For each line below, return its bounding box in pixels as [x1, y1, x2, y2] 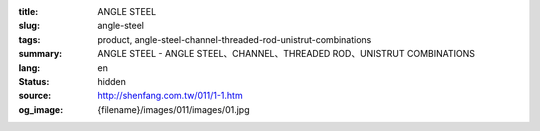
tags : [18, 33, 41, 45]
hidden [97, 75, 127, 87]
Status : [18, 75, 50, 87]
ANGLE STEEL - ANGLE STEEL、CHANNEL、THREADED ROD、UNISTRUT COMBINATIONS [97, 48, 475, 60]
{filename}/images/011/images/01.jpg [97, 103, 250, 115]
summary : [18, 48, 63, 60]
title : [18, 6, 39, 17]
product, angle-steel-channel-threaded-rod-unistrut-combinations [97, 33, 372, 45]
